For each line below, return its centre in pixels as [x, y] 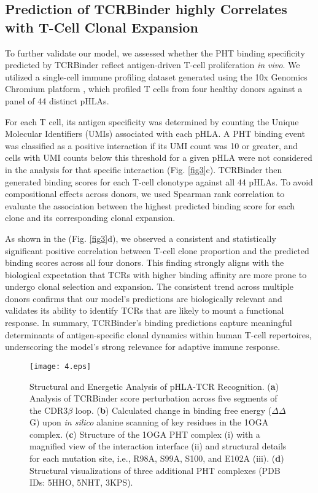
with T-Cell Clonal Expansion [102, 27]
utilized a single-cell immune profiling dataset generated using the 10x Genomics [156, 76]
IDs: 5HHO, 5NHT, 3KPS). [81, 482]
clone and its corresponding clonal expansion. [90, 218]
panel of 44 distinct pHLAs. [57, 100]
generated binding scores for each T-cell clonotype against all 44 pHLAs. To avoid [159, 181]
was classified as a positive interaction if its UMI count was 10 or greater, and [152, 145]
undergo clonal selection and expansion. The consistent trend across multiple [149, 286]
